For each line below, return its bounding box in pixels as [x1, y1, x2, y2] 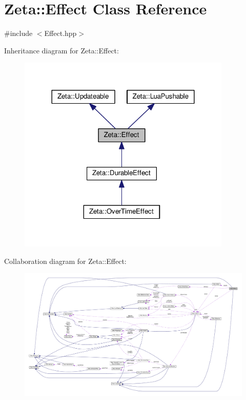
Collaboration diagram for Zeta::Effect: [4, 255, 127, 266]
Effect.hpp [44, 28, 77, 39]
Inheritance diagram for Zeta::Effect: [4, 45, 119, 55]
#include [4, 28, 33, 39]
